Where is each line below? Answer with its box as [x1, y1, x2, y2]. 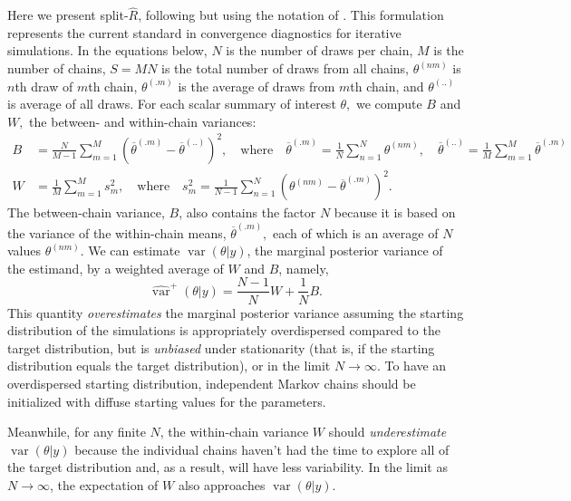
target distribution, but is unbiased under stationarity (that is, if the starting [7, 338, 435, 357]
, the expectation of [49, 475, 159, 494]
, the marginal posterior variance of [247, 241, 443, 260]
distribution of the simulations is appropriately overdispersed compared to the [7, 321, 440, 340]
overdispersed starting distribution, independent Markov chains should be [7, 373, 416, 392]
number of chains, [7, 59, 106, 77]
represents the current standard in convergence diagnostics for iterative [7, 23, 402, 42]
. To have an [376, 356, 447, 375]
